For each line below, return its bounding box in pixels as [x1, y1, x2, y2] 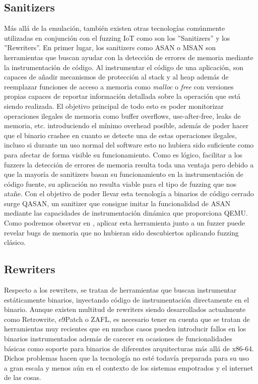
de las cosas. [4, 372, 41, 383]
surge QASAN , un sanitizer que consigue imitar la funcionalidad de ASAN [4, 198, 231, 208]
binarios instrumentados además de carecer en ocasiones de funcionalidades [4, 333, 232, 344]
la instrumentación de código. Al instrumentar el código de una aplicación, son [4, 62, 244, 72]
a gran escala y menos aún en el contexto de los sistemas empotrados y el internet [4, 362, 254, 373]
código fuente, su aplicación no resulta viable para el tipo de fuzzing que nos [4, 178, 237, 189]
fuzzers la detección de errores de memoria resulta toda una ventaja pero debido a [4, 159, 254, 169]
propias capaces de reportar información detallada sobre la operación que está [4, 91, 241, 101]
